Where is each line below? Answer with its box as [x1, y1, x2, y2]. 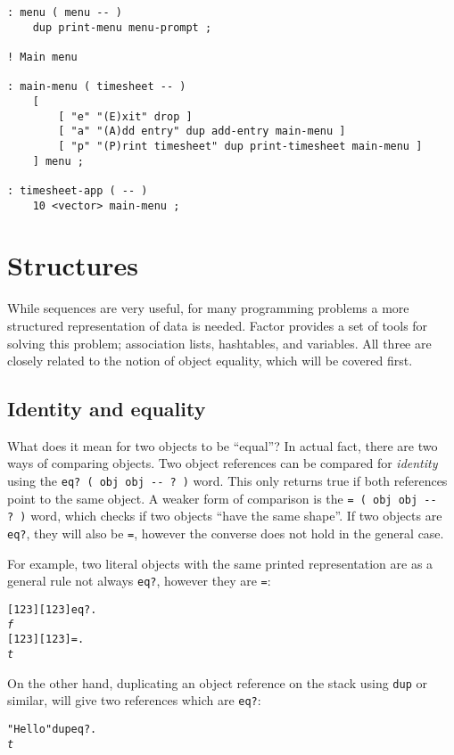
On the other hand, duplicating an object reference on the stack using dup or [7, 673, 427, 692]
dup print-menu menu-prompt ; [32, 21, 212, 34]
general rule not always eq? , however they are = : [7, 571, 271, 590]
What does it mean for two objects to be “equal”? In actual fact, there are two [7, 436, 438, 455]
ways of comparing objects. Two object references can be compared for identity [7, 454, 438, 472]
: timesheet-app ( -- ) [7, 184, 148, 197]
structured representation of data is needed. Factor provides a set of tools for [7, 316, 428, 334]
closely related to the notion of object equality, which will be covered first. [7, 351, 413, 370]
